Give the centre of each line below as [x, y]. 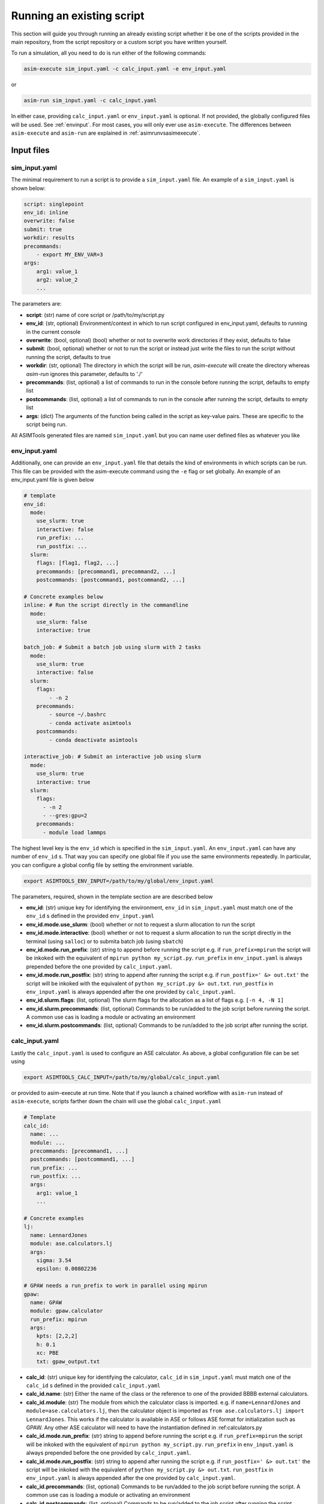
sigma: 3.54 [54, 1260]
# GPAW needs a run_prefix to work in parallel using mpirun [115, 1286]
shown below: [28, 188]
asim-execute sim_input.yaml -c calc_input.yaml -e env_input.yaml [125, 69]
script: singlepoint [54, 204]
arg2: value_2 [57, 280]
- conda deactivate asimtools [93, 740]
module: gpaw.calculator [67, 1311]
